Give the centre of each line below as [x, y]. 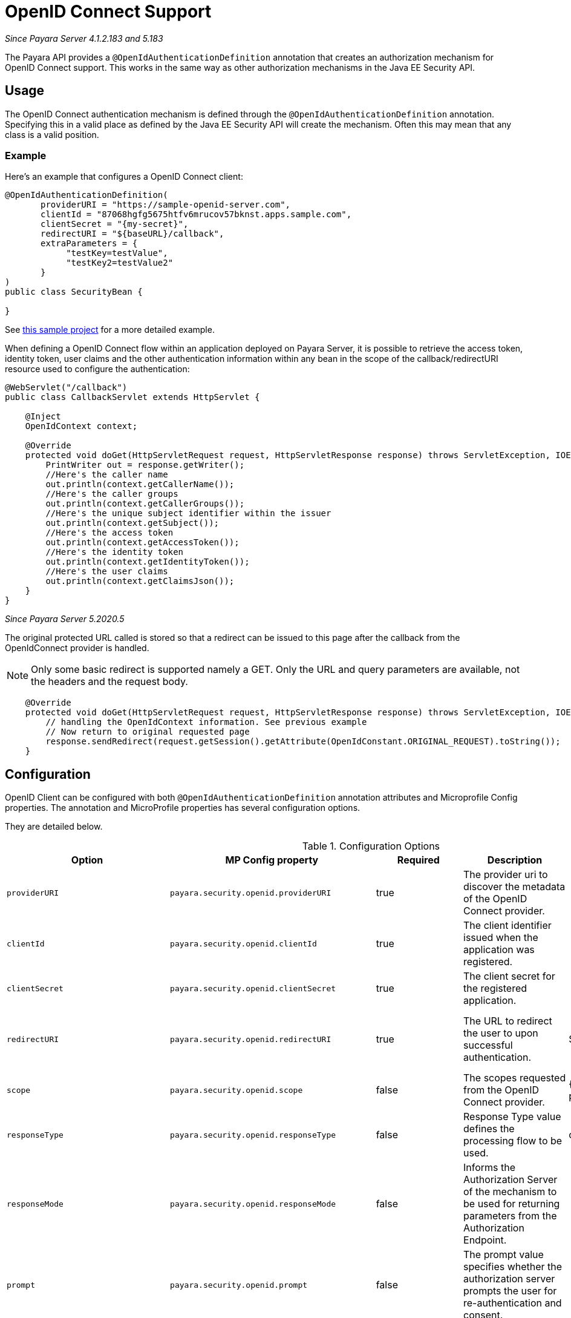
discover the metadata [514, 887]
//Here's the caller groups [112, 494]
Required [418, 860]
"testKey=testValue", [117, 253]
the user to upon [501, 1033]
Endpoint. [485, 1240]
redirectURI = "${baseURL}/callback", [132, 234]
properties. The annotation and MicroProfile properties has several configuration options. [183, 808]
